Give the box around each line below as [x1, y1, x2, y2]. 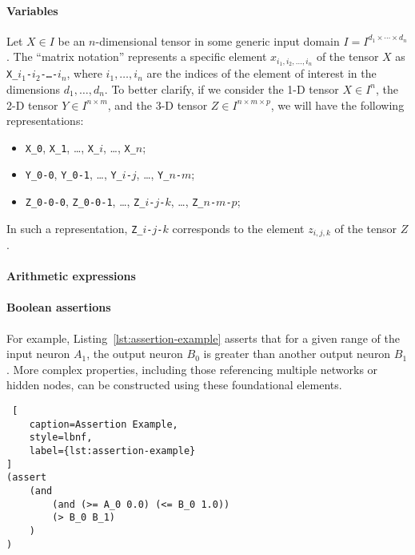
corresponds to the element [172, 219, 305, 236]
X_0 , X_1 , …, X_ [25, 139, 100, 155]
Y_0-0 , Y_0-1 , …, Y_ [25, 166, 122, 183]
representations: [6, 112, 84, 129]
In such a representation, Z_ [6, 219, 143, 236]
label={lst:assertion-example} [29, 445, 196, 457]
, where [66, 65, 102, 82]
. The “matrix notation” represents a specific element [6, 48, 267, 65]
